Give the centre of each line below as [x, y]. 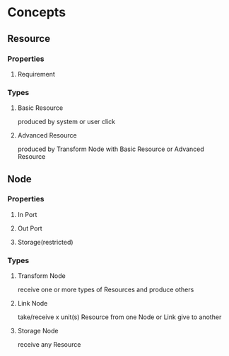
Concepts [36, 12]
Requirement [36, 74]
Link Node [33, 304]
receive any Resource [49, 345]
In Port [27, 214]
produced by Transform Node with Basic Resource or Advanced [111, 149]
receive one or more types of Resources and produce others [106, 290]
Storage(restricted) [45, 242]
